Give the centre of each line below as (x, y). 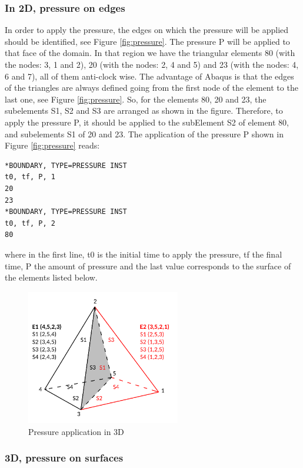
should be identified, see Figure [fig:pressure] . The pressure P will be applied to (147, 41)
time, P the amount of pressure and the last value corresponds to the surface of (148, 266)
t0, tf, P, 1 (30, 177)
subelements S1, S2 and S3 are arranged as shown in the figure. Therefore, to (144, 111)
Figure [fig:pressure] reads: (52, 145)
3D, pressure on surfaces (64, 458)
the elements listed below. (51, 277)
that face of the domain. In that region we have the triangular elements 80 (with (150, 53)
